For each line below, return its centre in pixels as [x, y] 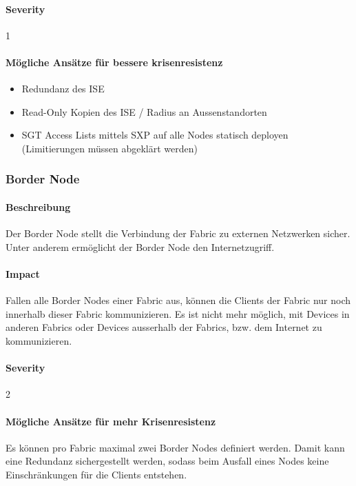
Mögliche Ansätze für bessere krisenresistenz [114, 62]
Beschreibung [38, 207]
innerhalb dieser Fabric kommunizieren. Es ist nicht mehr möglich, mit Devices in [178, 313]
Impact [23, 273]
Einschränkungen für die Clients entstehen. [96, 474]
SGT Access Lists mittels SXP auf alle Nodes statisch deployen [155, 135]
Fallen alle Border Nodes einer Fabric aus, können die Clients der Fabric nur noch [178, 300]
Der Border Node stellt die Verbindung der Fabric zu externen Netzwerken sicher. [178, 233]
